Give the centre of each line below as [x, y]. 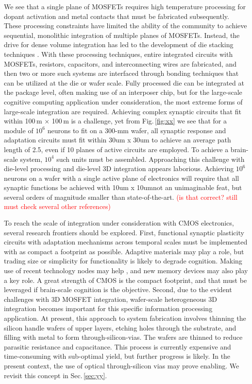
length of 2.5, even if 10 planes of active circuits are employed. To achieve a [116, 149]
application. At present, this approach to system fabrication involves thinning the [125, 318]
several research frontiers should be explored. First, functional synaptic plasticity [124, 232]
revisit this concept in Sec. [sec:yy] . [56, 375]
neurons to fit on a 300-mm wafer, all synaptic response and [137, 130]
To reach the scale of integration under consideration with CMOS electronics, [119, 223]
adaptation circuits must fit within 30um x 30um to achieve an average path [118, 140]
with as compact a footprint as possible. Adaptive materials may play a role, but [124, 251]
